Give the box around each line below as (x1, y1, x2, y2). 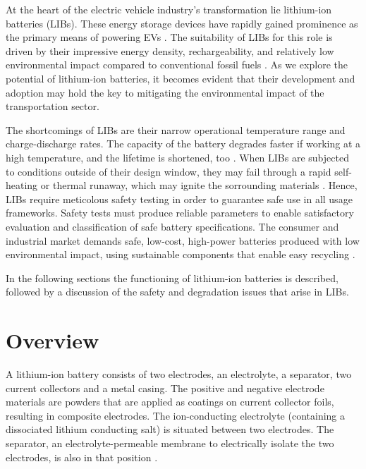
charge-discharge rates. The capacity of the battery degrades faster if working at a (6, 136, 360, 151)
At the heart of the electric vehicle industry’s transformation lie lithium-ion (6, 2, 332, 16)
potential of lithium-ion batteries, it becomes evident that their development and (6, 71, 355, 85)
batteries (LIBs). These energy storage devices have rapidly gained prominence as (6, 16, 358, 30)
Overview (6, 326, 99, 355)
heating (6, 178, 38, 193)
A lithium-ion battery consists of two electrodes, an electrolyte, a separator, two (6, 367, 352, 381)
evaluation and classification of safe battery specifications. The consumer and (6, 219, 339, 233)
